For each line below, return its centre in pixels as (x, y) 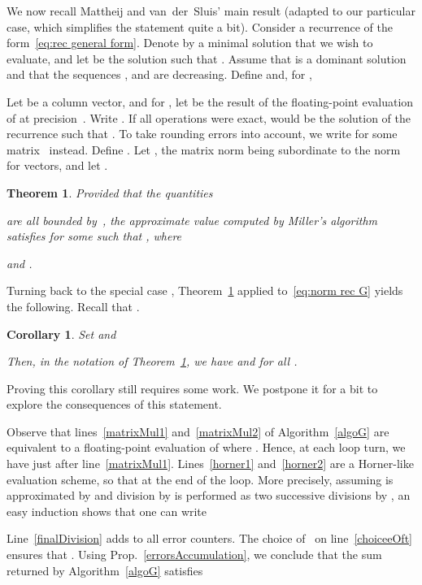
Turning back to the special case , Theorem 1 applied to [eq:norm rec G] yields (205, 290)
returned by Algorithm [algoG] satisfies (105, 570)
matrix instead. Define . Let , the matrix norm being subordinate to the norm (204, 149)
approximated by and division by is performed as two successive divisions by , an (209, 495)
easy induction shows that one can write (107, 511)
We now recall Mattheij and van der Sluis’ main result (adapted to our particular (211, 11)
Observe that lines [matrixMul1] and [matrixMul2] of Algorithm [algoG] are (198, 431)
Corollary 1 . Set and (61, 334)
